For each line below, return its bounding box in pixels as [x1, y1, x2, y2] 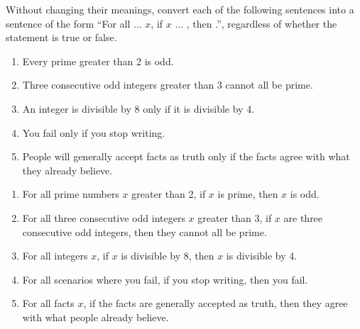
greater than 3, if [197, 210, 272, 225]
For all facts [22, 296, 75, 311]
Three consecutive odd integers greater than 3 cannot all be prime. [22, 77, 313, 92]
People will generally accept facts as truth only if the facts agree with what [22, 149, 350, 164]
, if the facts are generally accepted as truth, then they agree [83, 296, 348, 311]
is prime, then [217, 186, 278, 201]
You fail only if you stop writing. [22, 125, 165, 140]
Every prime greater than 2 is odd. [22, 53, 174, 68]
